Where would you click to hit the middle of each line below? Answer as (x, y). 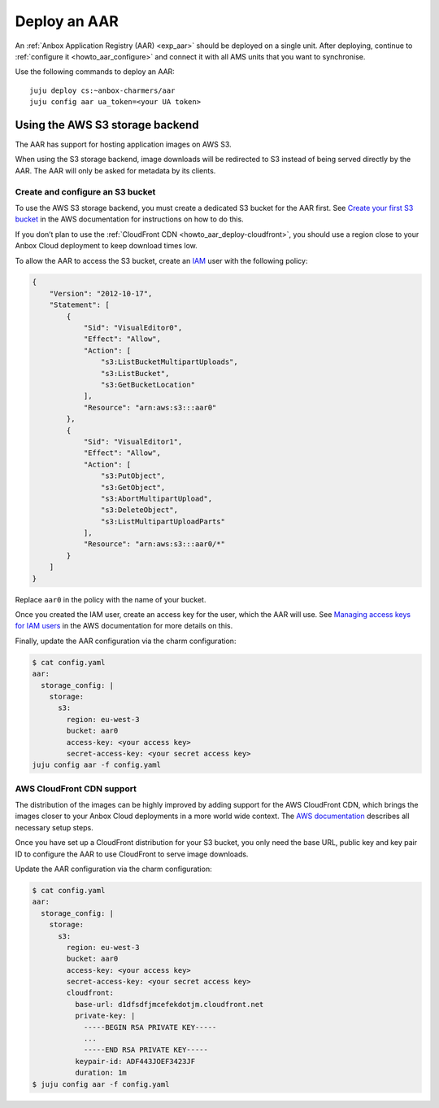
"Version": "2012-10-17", (101, 293)
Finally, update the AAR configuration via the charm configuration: (126, 641)
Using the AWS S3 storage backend (107, 125)
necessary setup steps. (54, 827)
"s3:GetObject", (133, 487)
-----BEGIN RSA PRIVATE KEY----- (150, 1027)
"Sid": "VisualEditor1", (133, 441)
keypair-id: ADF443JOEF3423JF (135, 1061)
